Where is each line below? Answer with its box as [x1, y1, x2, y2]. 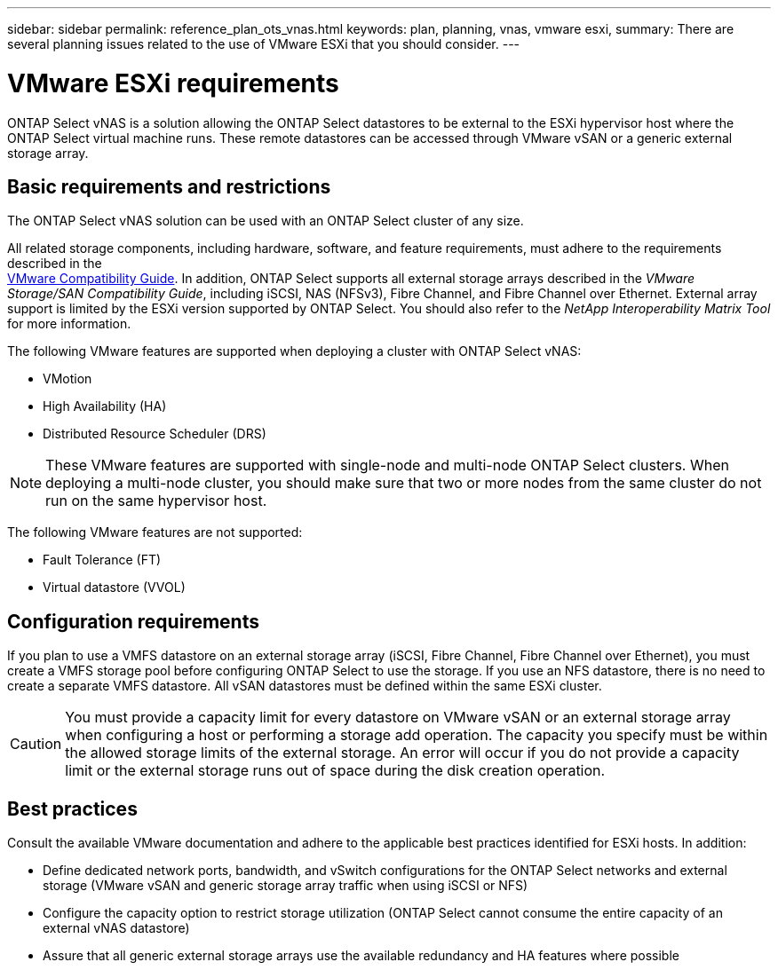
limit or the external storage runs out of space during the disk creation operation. [65, 761, 606, 780]
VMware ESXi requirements [7, 67, 339, 99]
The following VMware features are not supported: [7, 524, 303, 540]
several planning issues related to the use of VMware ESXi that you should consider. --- [7, 36, 520, 51]
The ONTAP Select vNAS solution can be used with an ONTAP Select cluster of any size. [7, 213, 524, 229]
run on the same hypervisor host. [45, 492, 267, 510]
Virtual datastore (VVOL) [43, 580, 186, 595]
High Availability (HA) [43, 398, 167, 414]
